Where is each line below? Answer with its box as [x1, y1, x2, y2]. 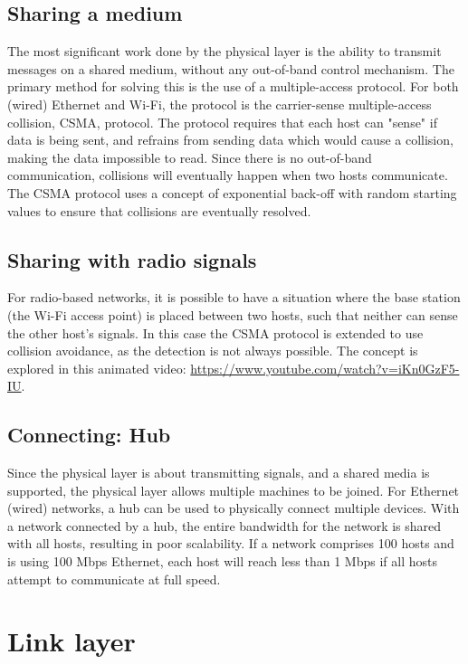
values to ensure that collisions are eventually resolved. [7, 201, 311, 220]
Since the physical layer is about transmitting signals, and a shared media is [7, 463, 430, 482]
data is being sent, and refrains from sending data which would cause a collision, [7, 130, 454, 149]
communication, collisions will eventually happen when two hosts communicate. [7, 166, 448, 185]
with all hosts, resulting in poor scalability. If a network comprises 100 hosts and [7, 534, 454, 553]
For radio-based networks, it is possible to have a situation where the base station [7, 288, 461, 307]
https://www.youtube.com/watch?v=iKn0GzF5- [190, 358, 460, 377]
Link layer [7, 622, 136, 659]
